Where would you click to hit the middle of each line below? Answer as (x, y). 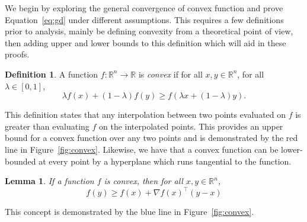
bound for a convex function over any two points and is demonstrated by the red (151, 138)
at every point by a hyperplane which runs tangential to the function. (165, 161)
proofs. (17, 54)
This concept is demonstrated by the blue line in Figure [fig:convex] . (129, 212)
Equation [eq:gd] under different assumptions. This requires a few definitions (144, 19)
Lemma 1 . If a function (49, 181)
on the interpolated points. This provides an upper (191, 126)
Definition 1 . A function (52, 74)
